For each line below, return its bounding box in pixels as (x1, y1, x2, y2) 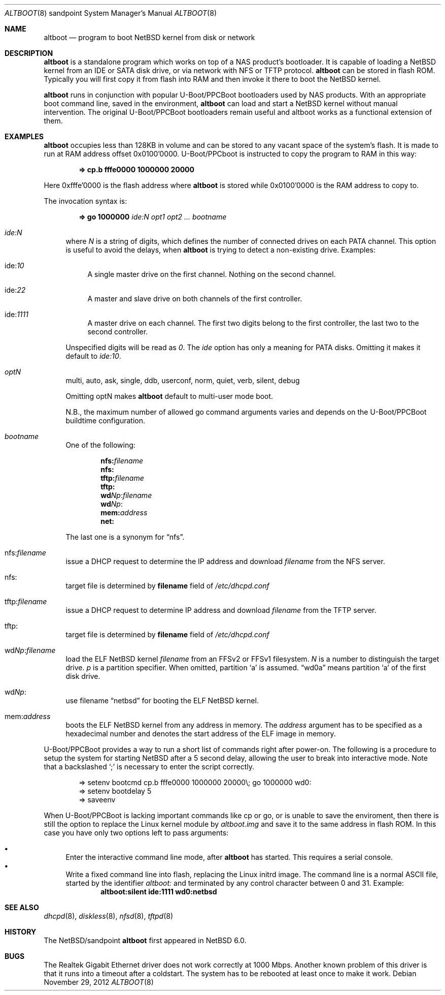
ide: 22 (5, 286, 26, 294)
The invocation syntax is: (44, 197, 127, 205)
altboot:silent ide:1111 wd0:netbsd (100, 887, 217, 896)
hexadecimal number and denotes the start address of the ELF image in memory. (65, 729, 336, 738)
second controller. (87, 327, 148, 336)
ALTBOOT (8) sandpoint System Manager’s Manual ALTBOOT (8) (5, 9, 217, 17)
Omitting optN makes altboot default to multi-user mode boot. (65, 392, 273, 400)
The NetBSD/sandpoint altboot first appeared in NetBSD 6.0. (44, 936, 247, 945)
